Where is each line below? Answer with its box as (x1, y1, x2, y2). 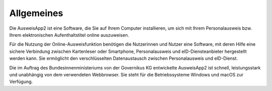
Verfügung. (9, 78, 33, 85)
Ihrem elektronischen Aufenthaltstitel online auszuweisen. (9, 32, 129, 38)
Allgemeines (9, 8, 63, 19)
